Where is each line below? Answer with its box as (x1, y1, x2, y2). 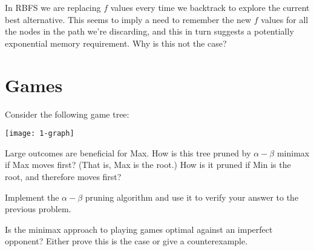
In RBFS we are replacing (5, 1, 101, 13)
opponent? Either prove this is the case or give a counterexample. (5, 235, 248, 247)
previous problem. (5, 202, 71, 215)
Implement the (5, 190, 59, 203)
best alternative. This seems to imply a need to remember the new (5, 13, 252, 25)
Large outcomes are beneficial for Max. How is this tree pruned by (5, 146, 251, 159)
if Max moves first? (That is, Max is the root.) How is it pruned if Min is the (5, 158, 291, 171)
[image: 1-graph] (5, 129, 74, 138)
